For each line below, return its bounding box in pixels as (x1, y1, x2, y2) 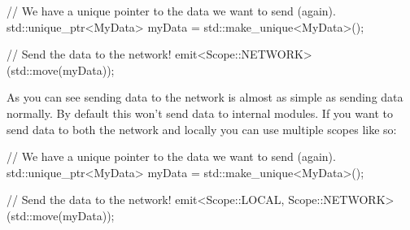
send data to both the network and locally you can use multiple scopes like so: (7, 120, 397, 137)
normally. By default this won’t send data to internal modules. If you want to (7, 104, 393, 121)
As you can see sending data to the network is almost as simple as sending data (7, 89, 403, 106)
